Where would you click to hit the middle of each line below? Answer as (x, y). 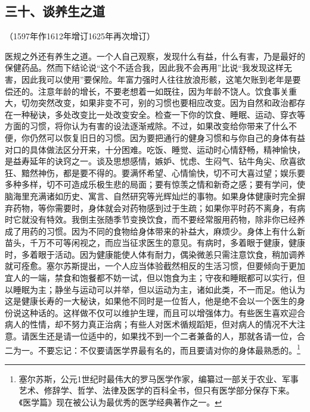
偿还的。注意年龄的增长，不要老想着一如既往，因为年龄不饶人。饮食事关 (147, 91)
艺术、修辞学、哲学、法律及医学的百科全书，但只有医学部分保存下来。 (156, 390)
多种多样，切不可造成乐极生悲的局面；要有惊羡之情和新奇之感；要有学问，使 (155, 184)
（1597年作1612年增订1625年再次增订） (80, 36)
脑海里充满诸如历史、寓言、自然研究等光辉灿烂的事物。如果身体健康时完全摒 (155, 196)
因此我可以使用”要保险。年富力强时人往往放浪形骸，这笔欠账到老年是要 (161, 79)
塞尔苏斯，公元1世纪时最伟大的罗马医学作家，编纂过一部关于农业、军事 (159, 378)
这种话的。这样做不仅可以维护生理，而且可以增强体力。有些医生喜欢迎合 (163, 312)
